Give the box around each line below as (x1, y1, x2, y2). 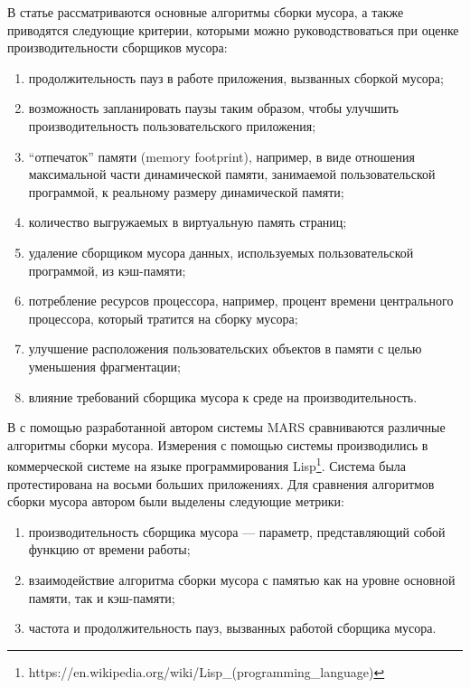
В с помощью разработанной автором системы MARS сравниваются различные (7, 418, 446, 437)
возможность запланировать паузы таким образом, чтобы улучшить (28, 99, 399, 118)
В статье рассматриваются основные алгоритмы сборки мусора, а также (7, 3, 404, 21)
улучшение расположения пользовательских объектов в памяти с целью (28, 339, 422, 358)
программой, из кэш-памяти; (28, 260, 186, 279)
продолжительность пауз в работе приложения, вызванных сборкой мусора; (28, 68, 444, 87)
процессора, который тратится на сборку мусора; (28, 308, 298, 327)
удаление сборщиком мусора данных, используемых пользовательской (28, 242, 414, 261)
